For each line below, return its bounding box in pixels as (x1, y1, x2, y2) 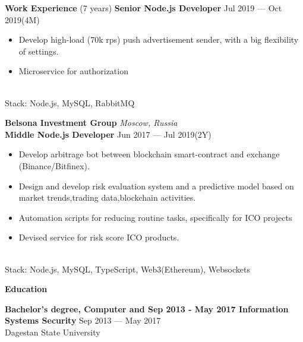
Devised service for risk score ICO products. (18, 231, 179, 243)
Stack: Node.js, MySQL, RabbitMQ (5, 96, 135, 109)
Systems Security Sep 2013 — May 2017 (5, 314, 161, 327)
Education (5, 283, 48, 295)
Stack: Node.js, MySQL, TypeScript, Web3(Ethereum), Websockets (5, 262, 250, 275)
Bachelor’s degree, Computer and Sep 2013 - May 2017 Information (5, 302, 289, 315)
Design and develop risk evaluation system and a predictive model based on (18, 179, 294, 192)
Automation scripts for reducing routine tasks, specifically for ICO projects (18, 211, 292, 223)
